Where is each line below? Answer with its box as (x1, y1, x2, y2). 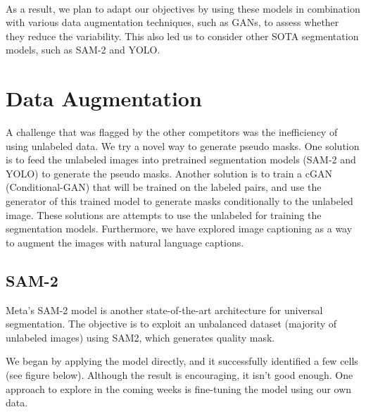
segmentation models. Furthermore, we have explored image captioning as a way (6, 221, 353, 236)
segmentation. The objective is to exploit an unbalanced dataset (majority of (6, 316, 337, 331)
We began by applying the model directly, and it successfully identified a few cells (6, 354, 358, 368)
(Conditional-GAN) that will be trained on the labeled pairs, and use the (6, 180, 322, 194)
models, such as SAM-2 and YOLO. (6, 42, 160, 57)
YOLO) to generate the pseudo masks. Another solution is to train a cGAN (6, 166, 332, 180)
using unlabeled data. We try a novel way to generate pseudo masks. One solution (6, 138, 360, 153)
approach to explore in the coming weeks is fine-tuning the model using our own (6, 381, 352, 396)
